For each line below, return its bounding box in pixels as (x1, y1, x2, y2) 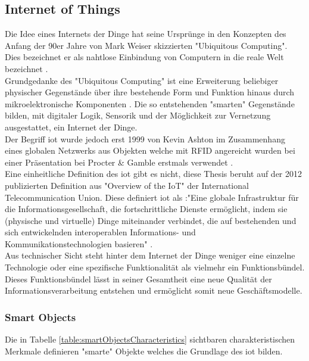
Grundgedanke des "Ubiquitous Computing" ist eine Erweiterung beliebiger (5, 74, 279, 86)
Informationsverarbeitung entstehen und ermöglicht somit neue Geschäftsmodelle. (5, 284, 302, 297)
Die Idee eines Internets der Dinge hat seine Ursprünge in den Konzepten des (5, 27, 286, 40)
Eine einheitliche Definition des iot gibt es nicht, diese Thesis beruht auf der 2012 (5, 167, 302, 180)
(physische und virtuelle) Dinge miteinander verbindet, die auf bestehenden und (5, 214, 296, 226)
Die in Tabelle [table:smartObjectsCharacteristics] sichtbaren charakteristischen (5, 333, 295, 346)
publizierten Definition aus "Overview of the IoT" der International (5, 179, 249, 191)
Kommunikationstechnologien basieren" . (5, 237, 153, 250)
